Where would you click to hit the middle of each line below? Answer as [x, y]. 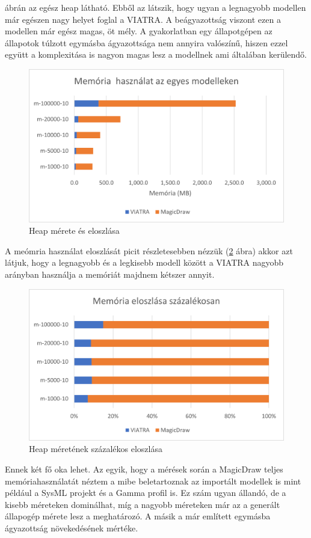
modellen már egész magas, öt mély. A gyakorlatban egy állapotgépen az [139, 31]
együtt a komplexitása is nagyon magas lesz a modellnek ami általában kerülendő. [156, 54]
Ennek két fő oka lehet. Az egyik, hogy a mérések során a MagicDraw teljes [144, 469]
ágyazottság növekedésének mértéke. [72, 527]
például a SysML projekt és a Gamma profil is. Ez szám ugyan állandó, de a [146, 493]
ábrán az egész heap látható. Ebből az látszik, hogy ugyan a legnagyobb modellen [155, 7]
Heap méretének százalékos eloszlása [96, 449]
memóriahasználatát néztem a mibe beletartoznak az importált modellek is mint [153, 481]
